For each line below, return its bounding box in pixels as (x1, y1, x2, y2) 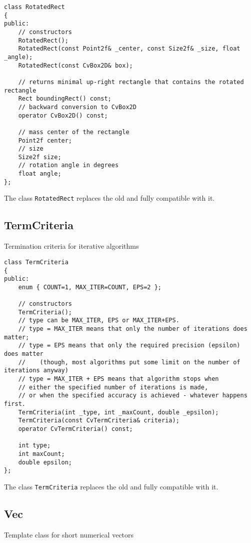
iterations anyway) (4, 367, 68, 374)
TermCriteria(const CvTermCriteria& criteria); (18, 417, 179, 424)
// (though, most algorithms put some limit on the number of (18, 358, 240, 366)
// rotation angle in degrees (18, 162, 119, 169)
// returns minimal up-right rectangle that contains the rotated (18, 78, 244, 86)
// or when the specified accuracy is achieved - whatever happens (18, 392, 247, 399)
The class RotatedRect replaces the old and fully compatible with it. (4, 193, 215, 203)
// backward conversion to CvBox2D (18, 103, 136, 111)
